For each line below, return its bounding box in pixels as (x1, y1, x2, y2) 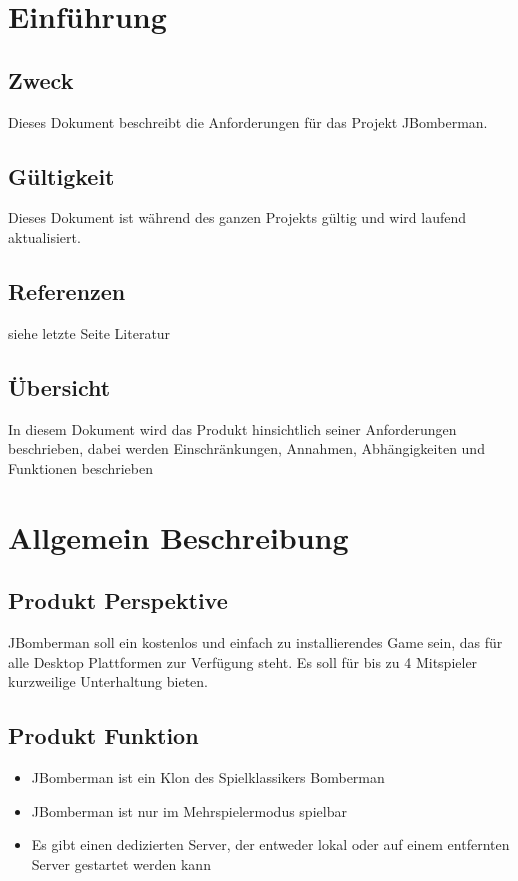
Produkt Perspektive (8, 585, 228, 616)
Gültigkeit (8, 160, 115, 191)
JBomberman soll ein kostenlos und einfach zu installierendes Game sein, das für (8, 631, 503, 652)
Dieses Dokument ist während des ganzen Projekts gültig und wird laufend (8, 207, 467, 228)
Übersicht (8, 371, 111, 402)
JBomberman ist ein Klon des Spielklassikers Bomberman (31, 766, 385, 787)
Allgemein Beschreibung (8, 516, 349, 557)
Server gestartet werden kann (31, 853, 211, 874)
